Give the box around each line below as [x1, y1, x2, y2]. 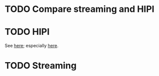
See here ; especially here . [5, 43, 59, 49]
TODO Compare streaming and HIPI [5, 3, 154, 15]
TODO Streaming [5, 60, 77, 72]
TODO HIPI [5, 26, 50, 38]
